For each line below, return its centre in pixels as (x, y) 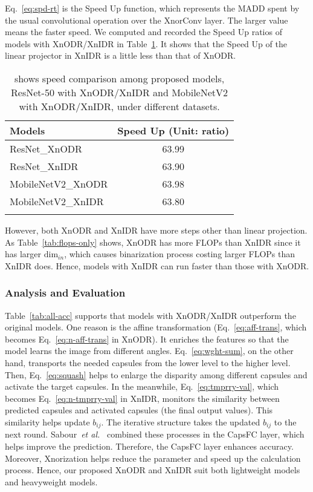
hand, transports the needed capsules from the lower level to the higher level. (148, 362)
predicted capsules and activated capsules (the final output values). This (139, 410)
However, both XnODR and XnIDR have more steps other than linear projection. (156, 230)
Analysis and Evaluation (65, 293)
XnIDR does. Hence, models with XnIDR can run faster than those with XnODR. (157, 265)
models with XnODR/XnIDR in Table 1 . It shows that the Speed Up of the (146, 43)
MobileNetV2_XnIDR (57, 201)
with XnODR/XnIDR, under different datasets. (119, 106)
